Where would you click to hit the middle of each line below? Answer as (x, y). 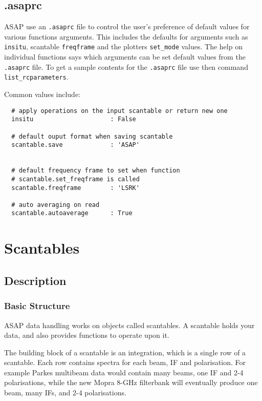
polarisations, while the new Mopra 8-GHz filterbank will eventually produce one (131, 382)
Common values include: (42, 94)
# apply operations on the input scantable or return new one (119, 111)
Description (35, 280)
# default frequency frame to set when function (96, 171)
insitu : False (74, 119)
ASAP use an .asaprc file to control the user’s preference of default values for (127, 26)
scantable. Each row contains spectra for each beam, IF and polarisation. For (125, 362)
